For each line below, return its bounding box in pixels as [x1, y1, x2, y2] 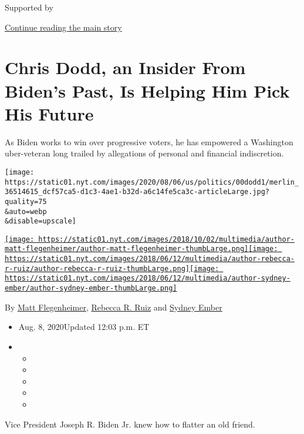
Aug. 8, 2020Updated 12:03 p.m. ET [18, 321, 150, 333]
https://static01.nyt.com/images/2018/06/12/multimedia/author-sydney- [5, 274, 291, 283]
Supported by [5, 1, 53, 13]
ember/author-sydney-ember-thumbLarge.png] [5, 284, 177, 293]
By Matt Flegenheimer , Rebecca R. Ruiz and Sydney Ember [5, 301, 222, 313]
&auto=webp [5, 207, 47, 216]
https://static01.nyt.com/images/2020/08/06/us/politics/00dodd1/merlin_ [5, 178, 299, 186]
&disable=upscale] [5, 217, 76, 226]
